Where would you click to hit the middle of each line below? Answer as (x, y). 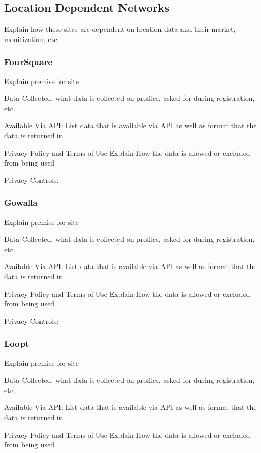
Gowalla (21, 203)
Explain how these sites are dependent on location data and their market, (120, 29)
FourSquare (28, 62)
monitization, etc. (32, 39)
